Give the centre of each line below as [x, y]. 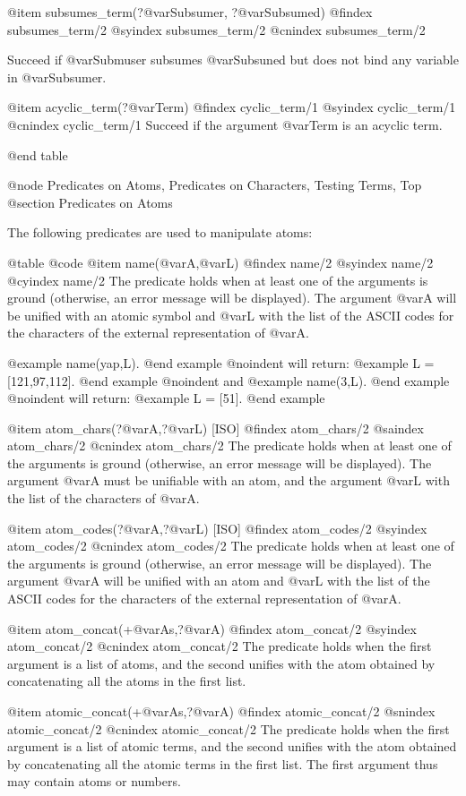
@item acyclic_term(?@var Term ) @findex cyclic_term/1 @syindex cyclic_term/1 [232, 107]
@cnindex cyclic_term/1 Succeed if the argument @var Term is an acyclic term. [225, 124]
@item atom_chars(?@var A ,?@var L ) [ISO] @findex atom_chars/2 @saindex [216, 428]
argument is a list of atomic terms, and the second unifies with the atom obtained [232, 746]
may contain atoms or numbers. [94, 781]
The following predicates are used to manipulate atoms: [160, 232]
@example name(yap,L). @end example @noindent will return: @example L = [221, 362]
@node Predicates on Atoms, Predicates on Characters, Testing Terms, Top [215, 185]
